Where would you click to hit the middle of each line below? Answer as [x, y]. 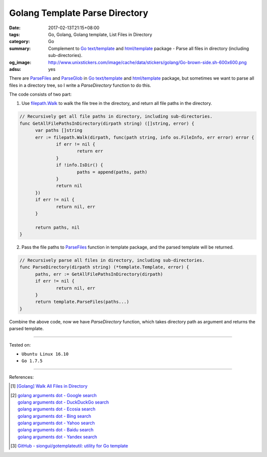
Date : [15, 28]
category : [20, 42]
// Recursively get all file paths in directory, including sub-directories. [116, 117]
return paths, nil [58, 227]
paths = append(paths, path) [112, 172]
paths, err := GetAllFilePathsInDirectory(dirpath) [99, 274]
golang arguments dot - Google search [57, 395]
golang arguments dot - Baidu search [56, 430]
